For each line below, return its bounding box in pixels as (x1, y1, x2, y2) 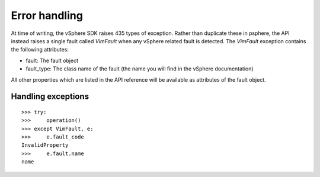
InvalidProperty (21, 142, 69, 149)
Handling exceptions (11, 92, 89, 102)
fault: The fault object (25, 57, 78, 64)
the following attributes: (11, 46, 69, 53)
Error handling (11, 9, 83, 22)
